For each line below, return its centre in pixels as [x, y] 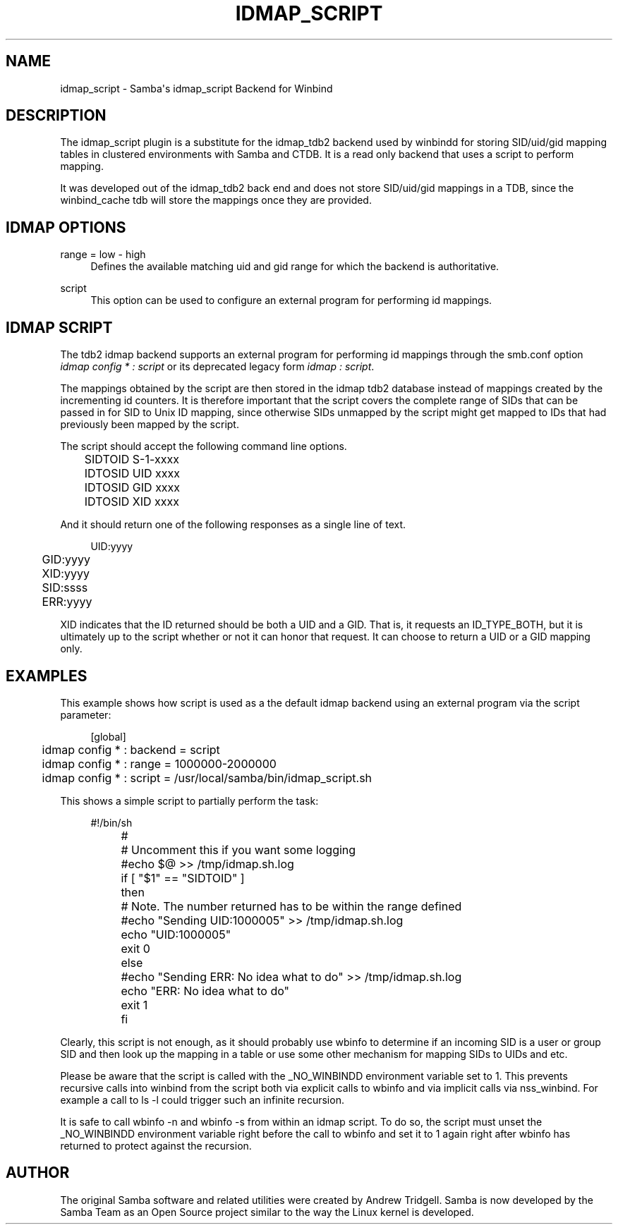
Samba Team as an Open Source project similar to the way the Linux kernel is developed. [267, 1212]
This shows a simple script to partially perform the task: [189, 800]
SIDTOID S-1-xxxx [132, 459]
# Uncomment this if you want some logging [238, 850]
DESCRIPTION [56, 116]
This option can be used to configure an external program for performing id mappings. [291, 300]
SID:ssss [65, 588]
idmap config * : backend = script [131, 749]
